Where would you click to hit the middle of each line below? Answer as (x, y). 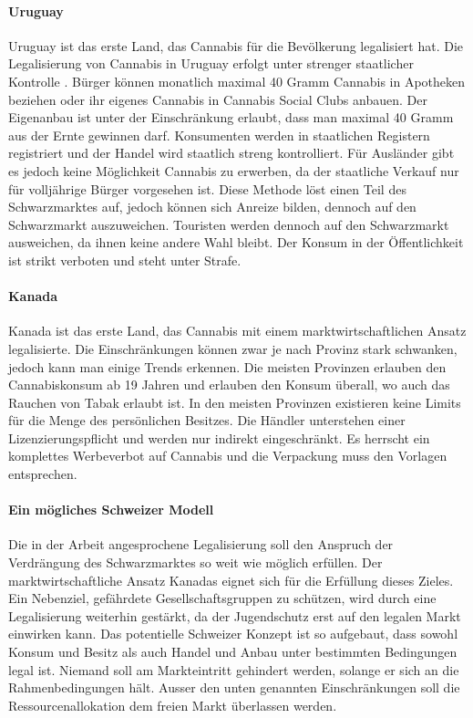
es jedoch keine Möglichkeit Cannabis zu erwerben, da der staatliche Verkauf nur (234, 170)
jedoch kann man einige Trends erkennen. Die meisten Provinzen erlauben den (227, 366)
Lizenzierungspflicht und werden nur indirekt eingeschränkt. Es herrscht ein (219, 437)
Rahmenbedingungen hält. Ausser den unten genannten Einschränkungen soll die (234, 687)
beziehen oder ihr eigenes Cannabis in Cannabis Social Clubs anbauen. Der (218, 99)
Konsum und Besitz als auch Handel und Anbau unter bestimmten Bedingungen (233, 652)
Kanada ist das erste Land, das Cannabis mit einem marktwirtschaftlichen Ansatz (237, 331)
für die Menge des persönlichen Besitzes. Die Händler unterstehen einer (207, 420)
